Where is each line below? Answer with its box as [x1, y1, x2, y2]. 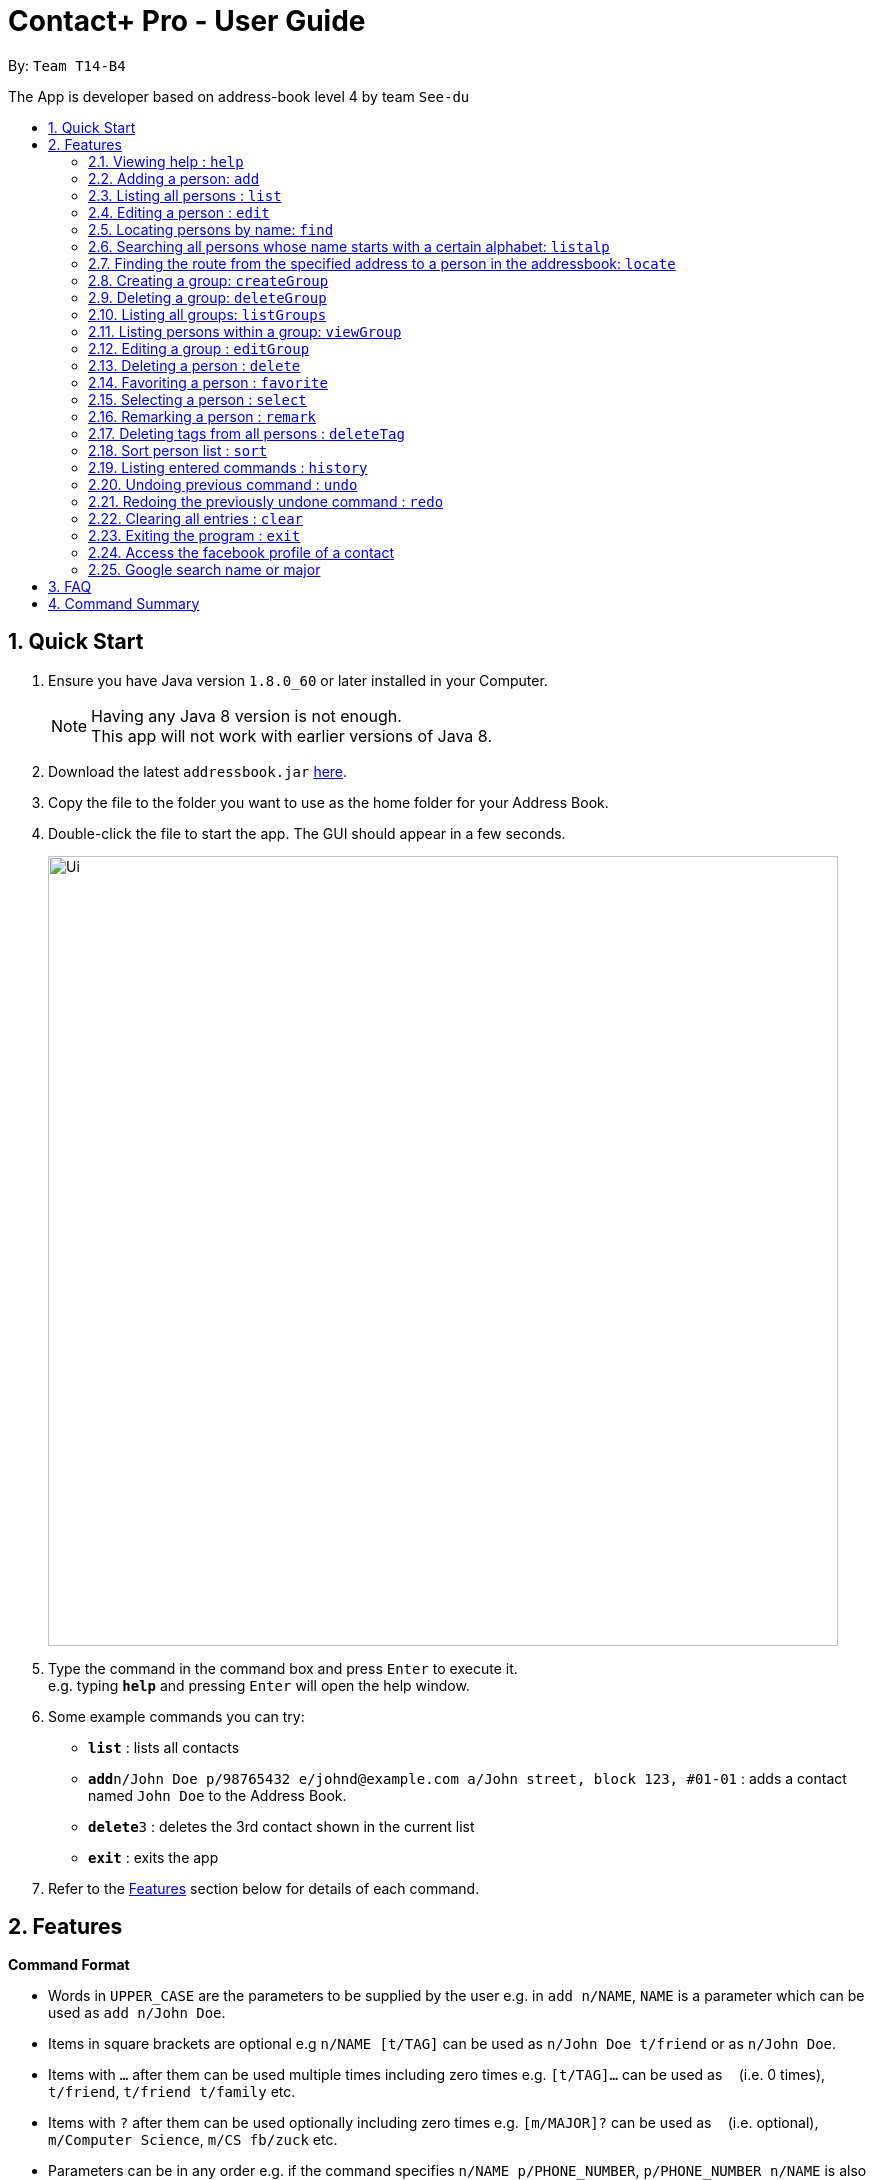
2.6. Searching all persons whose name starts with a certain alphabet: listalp [88, 237, 610, 255]
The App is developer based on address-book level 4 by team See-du [8, 87, 470, 105]
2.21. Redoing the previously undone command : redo [88, 492, 444, 510]
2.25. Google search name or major [88, 560, 321, 578]
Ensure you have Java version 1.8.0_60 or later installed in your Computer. [48, 671, 548, 689]
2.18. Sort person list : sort [88, 441, 268, 459]
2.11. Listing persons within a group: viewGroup [88, 322, 402, 340]
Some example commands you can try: [48, 1707, 305, 1725]
